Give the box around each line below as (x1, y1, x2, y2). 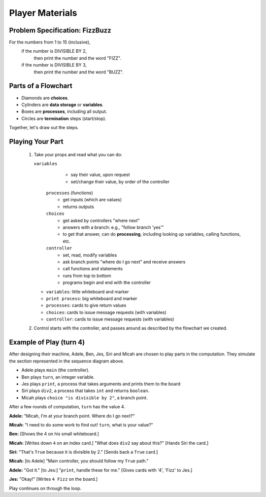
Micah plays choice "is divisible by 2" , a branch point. (21, 394, 148, 400)
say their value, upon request (70, 172, 130, 177)
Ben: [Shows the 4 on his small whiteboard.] (9, 431, 100, 437)
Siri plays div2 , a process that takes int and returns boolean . (21, 388, 150, 394)
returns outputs (63, 204, 95, 210)
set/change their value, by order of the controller (70, 178, 170, 184)
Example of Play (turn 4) (9, 338, 85, 347)
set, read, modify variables (63, 252, 117, 258)
